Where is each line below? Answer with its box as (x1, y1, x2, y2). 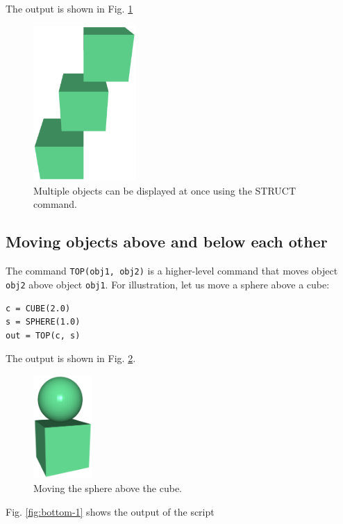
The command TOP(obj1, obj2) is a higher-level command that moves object (6, 263, 338, 278)
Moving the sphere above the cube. (33, 481, 183, 496)
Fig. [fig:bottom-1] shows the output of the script (6, 504, 215, 518)
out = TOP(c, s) (6, 330, 81, 341)
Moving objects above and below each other (6, 231, 328, 252)
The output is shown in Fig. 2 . (6, 351, 136, 366)
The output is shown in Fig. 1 (6, 1, 133, 15)
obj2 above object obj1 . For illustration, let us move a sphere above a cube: (6, 277, 330, 291)
